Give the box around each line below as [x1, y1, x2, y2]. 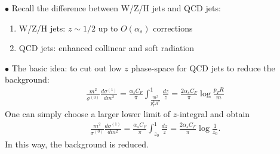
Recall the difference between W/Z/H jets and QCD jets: [11, 2, 221, 14]
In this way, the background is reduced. [5, 138, 149, 150]
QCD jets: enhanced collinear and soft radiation [19, 42, 195, 54]
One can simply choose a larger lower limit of [5, 108, 171, 120]
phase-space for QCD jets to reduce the [131, 61, 275, 74]
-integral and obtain [177, 108, 250, 120]
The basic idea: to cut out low [11, 61, 122, 74]
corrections [153, 21, 193, 34]
